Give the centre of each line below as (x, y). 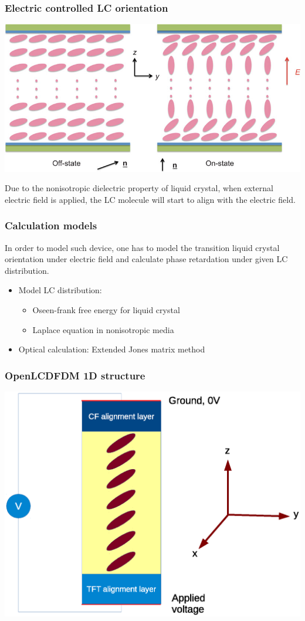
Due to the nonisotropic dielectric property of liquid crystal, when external (139, 188)
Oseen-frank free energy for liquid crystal (106, 309)
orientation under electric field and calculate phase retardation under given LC (146, 259)
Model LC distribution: (60, 290)
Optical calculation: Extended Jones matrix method (112, 349)
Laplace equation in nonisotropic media (103, 329)
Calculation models (51, 225)
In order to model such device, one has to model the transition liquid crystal (142, 247)
